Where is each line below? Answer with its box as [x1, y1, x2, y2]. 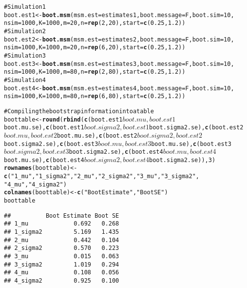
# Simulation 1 [4, 3, 46, 10]
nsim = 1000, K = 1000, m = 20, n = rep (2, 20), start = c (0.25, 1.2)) [4, 20, 186, 27]
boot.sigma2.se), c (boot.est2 [149, 124, 244, 131]
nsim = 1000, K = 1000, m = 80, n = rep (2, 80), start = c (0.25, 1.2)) [4, 68, 186, 76]
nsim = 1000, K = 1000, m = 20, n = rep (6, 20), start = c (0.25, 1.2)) [4, 44, 186, 51]
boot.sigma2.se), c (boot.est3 [4, 140, 98, 147]
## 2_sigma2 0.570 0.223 [4, 245, 119, 252]
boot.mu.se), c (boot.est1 [4, 124, 84, 131]
